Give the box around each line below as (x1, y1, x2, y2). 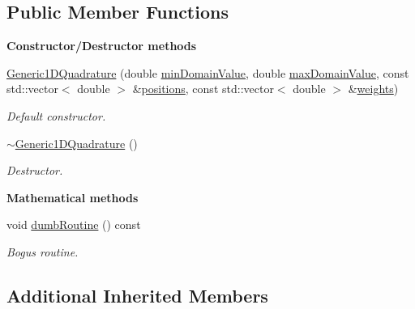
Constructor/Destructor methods (6, 37, 197, 54)
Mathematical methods (6, 188, 139, 205)
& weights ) (348, 80, 399, 97)
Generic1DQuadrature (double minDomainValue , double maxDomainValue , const (6, 64, 409, 81)
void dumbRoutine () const (6, 216, 141, 233)
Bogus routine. (6, 243, 79, 260)
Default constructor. (6, 107, 106, 124)
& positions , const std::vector (132, 80, 274, 97)
